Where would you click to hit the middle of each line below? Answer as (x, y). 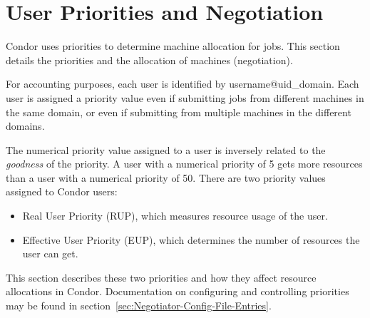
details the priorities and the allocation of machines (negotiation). (149, 60)
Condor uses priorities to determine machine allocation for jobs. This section (173, 46)
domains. (25, 126)
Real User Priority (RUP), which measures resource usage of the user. (175, 216)
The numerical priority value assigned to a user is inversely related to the (166, 149)
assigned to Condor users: (62, 191)
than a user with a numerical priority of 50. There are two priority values (166, 177)
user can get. (50, 253)
